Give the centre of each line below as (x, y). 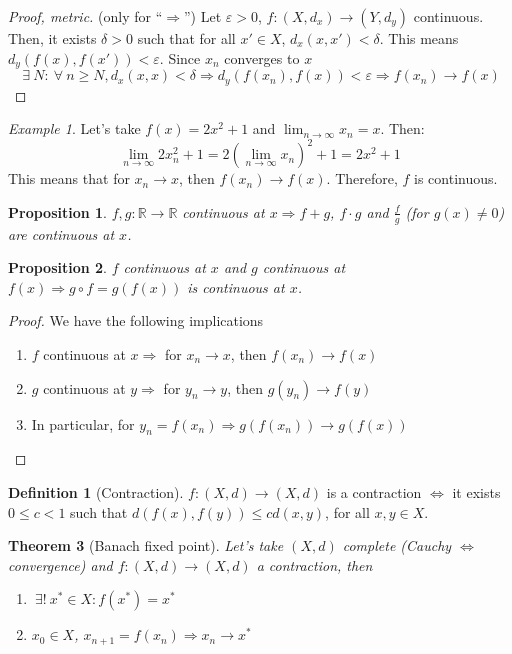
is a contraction (374, 491)
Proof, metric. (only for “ (85, 16)
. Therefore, (362, 178)
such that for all (186, 38)
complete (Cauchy (397, 545)
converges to (262, 57)
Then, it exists (52, 38)
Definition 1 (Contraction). (96, 491)
